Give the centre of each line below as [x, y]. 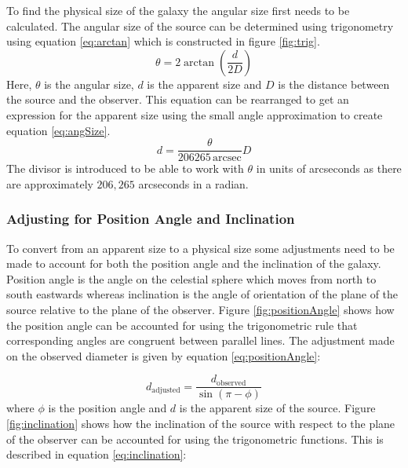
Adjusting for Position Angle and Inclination [151, 219]
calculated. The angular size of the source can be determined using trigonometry [200, 26]
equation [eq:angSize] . [58, 130]
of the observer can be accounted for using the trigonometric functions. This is [195, 439]
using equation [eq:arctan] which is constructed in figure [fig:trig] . [163, 41]
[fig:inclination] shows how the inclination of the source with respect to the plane [201, 424]
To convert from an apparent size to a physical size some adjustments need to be [200, 248]
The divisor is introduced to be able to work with [125, 168]
